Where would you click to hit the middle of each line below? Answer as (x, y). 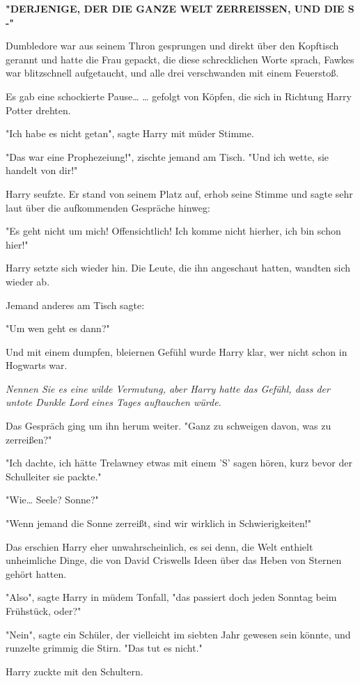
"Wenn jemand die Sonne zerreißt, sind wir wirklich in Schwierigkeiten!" (158, 523)
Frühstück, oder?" (44, 611)
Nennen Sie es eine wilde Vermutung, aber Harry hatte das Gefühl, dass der (168, 388)
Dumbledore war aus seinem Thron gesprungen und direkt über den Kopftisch (172, 46)
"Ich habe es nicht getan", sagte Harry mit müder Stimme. (130, 133)
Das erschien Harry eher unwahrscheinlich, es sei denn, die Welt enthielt (159, 546)
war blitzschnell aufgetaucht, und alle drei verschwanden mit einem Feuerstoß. (172, 73)
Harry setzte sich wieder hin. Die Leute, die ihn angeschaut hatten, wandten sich (178, 268)
